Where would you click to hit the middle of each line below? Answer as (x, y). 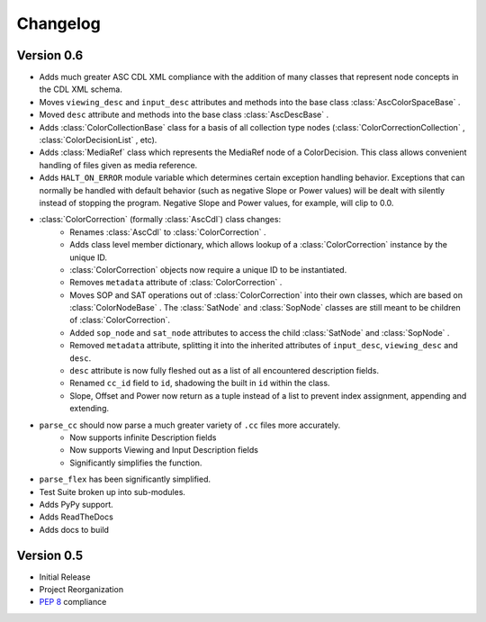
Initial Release (65, 577)
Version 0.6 (50, 55)
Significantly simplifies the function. (136, 463)
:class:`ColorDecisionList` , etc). (98, 140)
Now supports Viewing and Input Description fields (164, 450)
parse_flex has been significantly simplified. (125, 479)
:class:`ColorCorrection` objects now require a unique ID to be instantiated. (208, 269)
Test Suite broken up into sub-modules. (112, 491)
